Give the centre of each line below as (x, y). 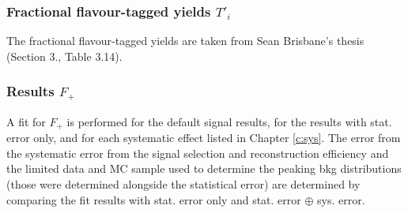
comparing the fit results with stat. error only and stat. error (154, 199)
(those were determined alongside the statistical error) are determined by (183, 183)
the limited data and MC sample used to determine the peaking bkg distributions (204, 168)
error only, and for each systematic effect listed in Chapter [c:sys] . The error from (204, 138)
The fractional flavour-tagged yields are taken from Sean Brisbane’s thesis (185, 41)
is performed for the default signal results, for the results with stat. (229, 121)
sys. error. (341, 199)
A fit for (26, 121)
